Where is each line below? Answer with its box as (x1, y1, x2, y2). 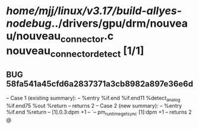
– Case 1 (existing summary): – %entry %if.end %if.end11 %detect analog (6, 95, 181, 103)
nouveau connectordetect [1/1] (6, 44, 144, 60)
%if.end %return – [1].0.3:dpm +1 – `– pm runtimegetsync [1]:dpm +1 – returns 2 (6, 108, 192, 117)
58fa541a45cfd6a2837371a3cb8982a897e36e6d (6, 79, 194, 89)
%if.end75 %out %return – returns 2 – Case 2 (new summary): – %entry (6, 102, 182, 109)
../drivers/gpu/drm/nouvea (51, 17, 188, 30)
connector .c (60, 30, 114, 45)
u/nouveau (6, 30, 61, 43)
